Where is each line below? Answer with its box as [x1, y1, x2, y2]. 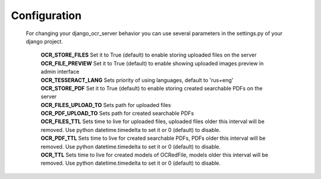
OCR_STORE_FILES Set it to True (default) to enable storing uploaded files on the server [40, 51, 257, 59]
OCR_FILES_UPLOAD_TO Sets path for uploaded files [40, 101, 171, 108]
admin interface [40, 68, 80, 76]
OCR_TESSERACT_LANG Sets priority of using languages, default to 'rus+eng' [40, 76, 234, 83]
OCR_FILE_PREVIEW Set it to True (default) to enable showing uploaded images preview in [40, 59, 264, 67]
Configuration [11, 9, 82, 22]
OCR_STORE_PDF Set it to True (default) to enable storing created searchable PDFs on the [40, 84, 263, 92]
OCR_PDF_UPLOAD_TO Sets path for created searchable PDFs [40, 110, 194, 117]
